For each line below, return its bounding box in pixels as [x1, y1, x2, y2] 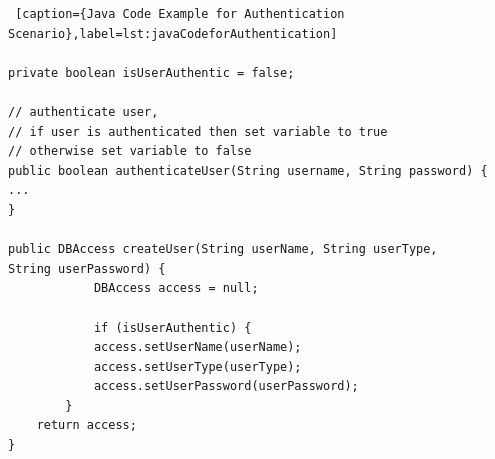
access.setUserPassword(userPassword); [93, 379, 359, 394]
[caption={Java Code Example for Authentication [15, 7, 345, 21]
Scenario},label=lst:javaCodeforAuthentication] [8, 26, 338, 41]
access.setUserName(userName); [93, 340, 302, 355]
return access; [36, 418, 137, 433]
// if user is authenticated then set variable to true [8, 124, 388, 139]
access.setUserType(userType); [93, 359, 302, 374]
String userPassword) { [8, 261, 166, 276]
